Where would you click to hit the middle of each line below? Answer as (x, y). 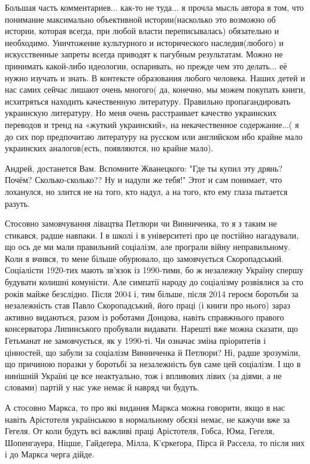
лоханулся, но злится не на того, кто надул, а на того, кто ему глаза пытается (146, 191)
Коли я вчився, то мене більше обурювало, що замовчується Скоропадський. (144, 258)
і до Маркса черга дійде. (50, 454)
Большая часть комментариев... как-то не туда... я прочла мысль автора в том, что (154, 7)
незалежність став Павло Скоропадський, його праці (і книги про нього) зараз (148, 305)
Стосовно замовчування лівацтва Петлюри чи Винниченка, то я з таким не (141, 223)
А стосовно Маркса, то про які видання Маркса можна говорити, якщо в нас (145, 407)
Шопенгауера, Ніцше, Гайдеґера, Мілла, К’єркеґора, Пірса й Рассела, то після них (155, 442)
